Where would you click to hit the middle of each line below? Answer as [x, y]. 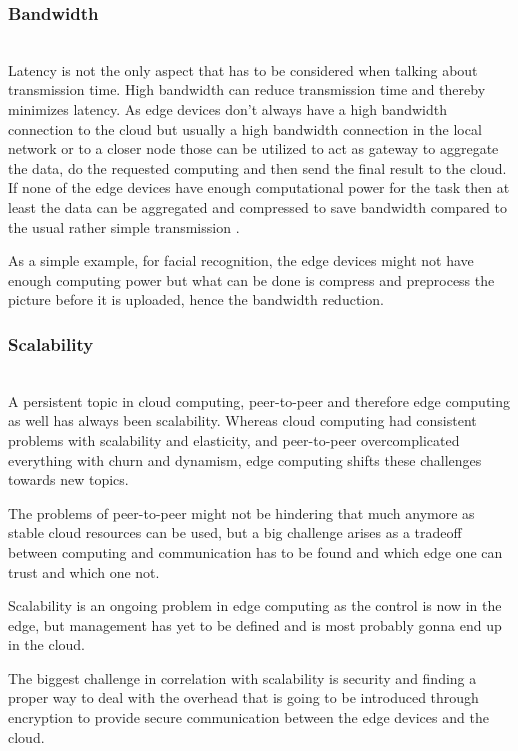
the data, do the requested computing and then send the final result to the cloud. [257, 167]
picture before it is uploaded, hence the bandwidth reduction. [196, 299]
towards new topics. [68, 479]
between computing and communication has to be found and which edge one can [255, 551]
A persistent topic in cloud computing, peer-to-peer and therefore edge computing [259, 400]
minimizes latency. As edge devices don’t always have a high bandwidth [227, 109]
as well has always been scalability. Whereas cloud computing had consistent [242, 420]
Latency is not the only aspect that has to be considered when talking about [243, 69]
